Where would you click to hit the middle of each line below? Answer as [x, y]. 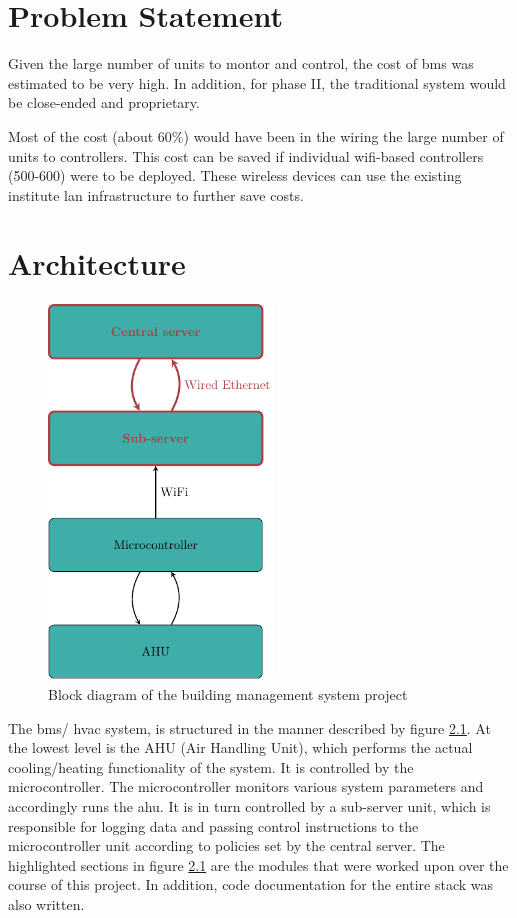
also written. [46, 903]
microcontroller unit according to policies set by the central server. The [226, 845]
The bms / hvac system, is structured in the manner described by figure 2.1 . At [249, 727]
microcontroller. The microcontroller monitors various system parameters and [246, 786]
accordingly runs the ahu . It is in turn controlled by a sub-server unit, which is [249, 805]
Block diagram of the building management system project [228, 693]
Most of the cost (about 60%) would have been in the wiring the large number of [256, 135]
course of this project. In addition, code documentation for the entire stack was [251, 884]
